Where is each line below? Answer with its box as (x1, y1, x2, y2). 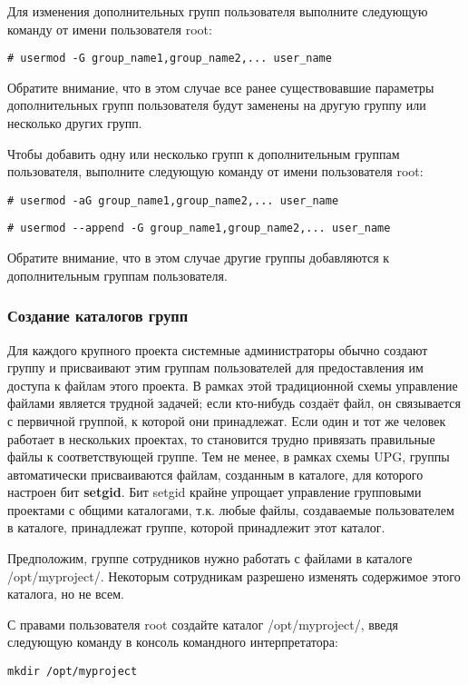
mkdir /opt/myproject (7, 665, 138, 679)
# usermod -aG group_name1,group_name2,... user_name (7, 194, 339, 207)
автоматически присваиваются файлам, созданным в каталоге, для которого (7, 464, 424, 483)
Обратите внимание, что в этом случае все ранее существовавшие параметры (7, 77, 434, 96)
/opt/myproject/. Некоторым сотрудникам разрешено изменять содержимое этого (7, 566, 461, 585)
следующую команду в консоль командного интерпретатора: (7, 632, 338, 651)
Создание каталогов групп (7, 304, 189, 327)
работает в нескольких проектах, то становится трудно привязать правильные (7, 429, 435, 448)
